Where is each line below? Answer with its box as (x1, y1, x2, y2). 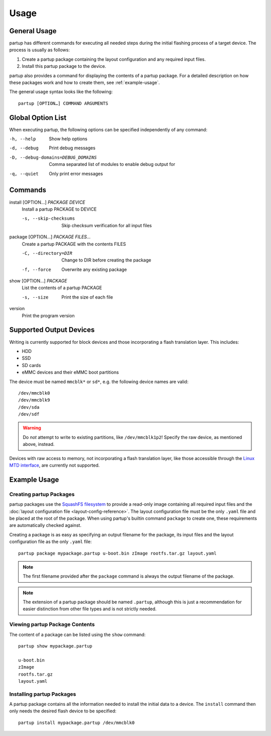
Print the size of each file (61, 294, 113, 300)
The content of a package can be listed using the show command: (9, 631, 146, 637)
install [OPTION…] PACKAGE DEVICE (9, 199, 85, 205)
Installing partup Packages (9, 690, 76, 697)
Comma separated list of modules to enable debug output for (49, 161, 176, 167)
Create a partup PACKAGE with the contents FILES (22, 241, 126, 247)
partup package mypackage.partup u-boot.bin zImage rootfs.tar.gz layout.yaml (18, 550, 217, 556)
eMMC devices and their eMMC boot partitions (22, 370, 119, 376)
